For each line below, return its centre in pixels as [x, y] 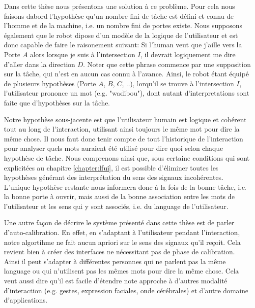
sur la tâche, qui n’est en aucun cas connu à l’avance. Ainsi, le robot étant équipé [127, 74]
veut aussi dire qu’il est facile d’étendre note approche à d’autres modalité [116, 281]
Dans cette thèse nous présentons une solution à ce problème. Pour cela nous [120, 6]
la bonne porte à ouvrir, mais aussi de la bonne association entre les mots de [119, 196]
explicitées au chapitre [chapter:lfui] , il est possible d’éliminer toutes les [111, 167]
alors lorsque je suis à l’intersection [83, 54]
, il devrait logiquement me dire [188, 54]
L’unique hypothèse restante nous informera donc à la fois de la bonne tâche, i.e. [126, 187]
